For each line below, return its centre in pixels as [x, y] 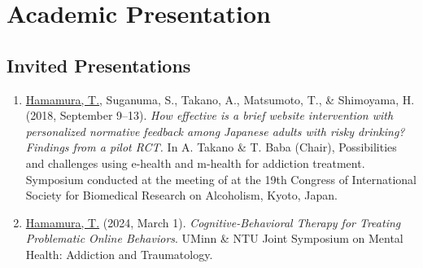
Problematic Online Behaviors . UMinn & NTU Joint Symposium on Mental [214, 238]
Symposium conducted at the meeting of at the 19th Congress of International [221, 179]
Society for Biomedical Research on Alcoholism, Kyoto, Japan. [181, 195]
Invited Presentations [99, 65]
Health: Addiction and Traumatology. [119, 254]
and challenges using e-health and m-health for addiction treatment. [195, 163]
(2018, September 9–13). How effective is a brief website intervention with [209, 115]
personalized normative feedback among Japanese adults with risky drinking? [215, 131]
